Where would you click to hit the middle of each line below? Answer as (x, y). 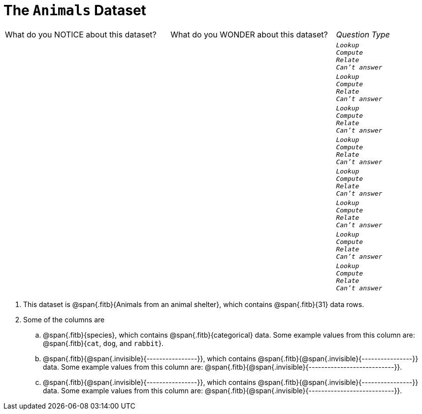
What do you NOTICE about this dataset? (81, 34)
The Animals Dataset (75, 10)
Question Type (363, 34)
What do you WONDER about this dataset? (249, 34)
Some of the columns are (64, 319)
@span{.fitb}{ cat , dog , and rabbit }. (103, 343)
